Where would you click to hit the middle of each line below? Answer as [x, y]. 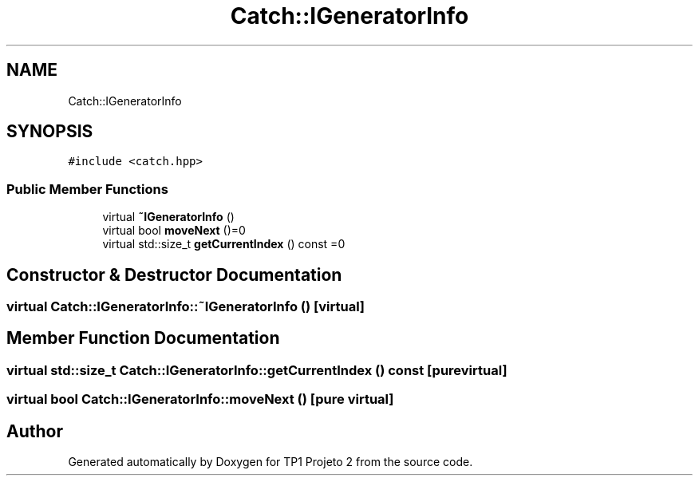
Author [35, 431]
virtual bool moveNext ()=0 [174, 231]
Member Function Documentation [143, 338]
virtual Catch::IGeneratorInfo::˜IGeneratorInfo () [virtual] [186, 307]
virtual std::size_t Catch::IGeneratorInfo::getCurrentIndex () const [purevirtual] [257, 370]
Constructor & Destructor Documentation [174, 275]
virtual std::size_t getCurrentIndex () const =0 [224, 244]
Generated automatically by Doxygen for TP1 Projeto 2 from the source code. [271, 462]
